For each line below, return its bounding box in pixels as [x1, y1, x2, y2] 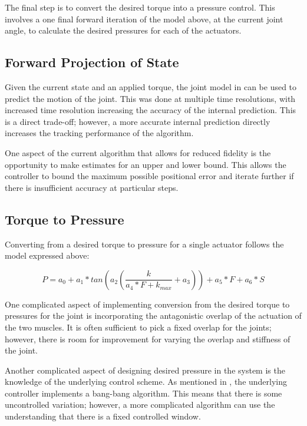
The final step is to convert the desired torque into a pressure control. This [5, 1, 275, 13]
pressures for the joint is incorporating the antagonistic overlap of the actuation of [5, 309, 302, 322]
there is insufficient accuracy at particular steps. [5, 181, 179, 193]
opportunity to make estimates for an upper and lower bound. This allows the [5, 158, 286, 170]
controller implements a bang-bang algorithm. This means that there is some [5, 387, 282, 399]
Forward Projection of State [5, 53, 179, 71]
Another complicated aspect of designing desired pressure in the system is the [5, 364, 285, 376]
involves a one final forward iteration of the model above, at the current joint [5, 12, 283, 25]
